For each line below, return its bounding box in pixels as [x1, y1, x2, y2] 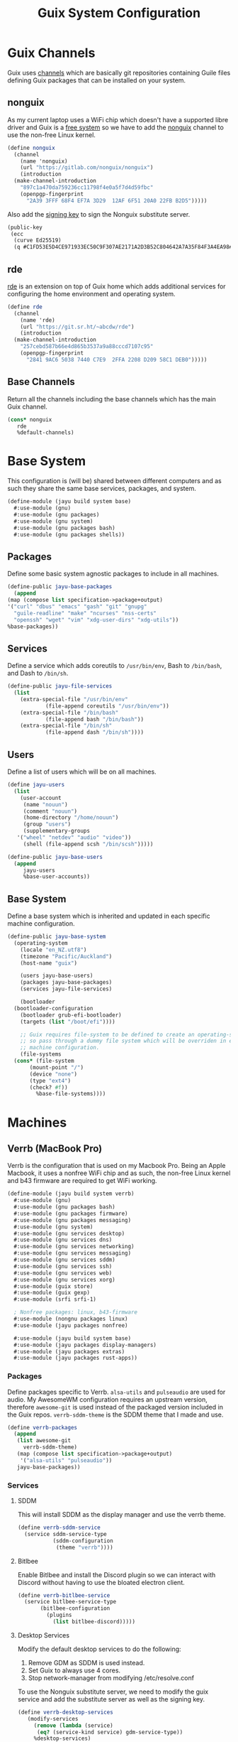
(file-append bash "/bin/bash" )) [45, 715, 144, 723]
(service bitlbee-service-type [24, 1598, 117, 1606]
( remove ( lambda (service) [33, 1721, 113, 1729]
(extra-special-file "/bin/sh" [20, 723, 113, 730]
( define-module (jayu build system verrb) [7, 1190, 135, 1198]
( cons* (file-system [13, 1057, 74, 1065]
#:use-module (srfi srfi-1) [13, 1296, 97, 1303]
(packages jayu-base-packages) [20, 979, 113, 986]
